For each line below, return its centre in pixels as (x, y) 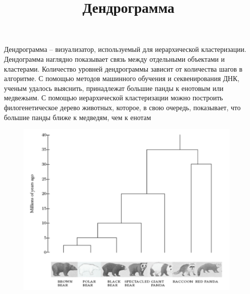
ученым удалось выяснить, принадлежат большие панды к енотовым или (114, 88)
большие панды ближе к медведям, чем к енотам (78, 117)
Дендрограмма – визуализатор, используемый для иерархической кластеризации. (125, 49)
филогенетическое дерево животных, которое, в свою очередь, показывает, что (123, 107)
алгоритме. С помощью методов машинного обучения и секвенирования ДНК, (122, 78)
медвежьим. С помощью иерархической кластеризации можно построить (114, 98)
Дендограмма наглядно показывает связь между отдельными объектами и (114, 59)
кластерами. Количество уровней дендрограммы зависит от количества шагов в (123, 68)
